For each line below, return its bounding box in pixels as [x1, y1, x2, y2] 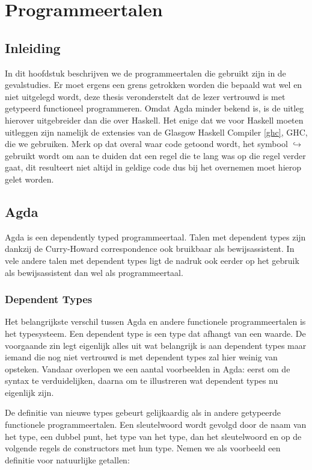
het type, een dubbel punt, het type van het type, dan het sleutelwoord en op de [5, 430, 302, 442]
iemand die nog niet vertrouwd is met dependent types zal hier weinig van [5, 351, 278, 363]
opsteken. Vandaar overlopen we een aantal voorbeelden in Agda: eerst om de [5, 362, 290, 375]
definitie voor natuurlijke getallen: [5, 453, 130, 466]
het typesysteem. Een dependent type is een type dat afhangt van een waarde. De [5, 327, 306, 339]
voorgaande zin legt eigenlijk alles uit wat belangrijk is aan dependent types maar [5, 339, 307, 351]
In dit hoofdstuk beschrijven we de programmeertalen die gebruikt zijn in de [5, 66, 286, 79]
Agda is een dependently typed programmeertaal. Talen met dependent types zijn [5, 230, 306, 243]
